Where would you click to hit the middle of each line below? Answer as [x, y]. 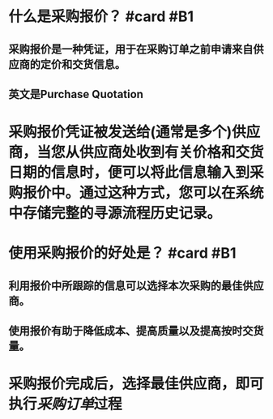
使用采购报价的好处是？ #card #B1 [122, 253]
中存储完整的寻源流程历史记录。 [115, 214]
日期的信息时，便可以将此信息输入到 [129, 173]
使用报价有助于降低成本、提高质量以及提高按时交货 [136, 331]
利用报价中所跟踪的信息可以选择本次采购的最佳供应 [136, 286]
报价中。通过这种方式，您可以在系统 [144, 193]
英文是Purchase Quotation [76, 94]
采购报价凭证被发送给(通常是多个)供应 [134, 133]
